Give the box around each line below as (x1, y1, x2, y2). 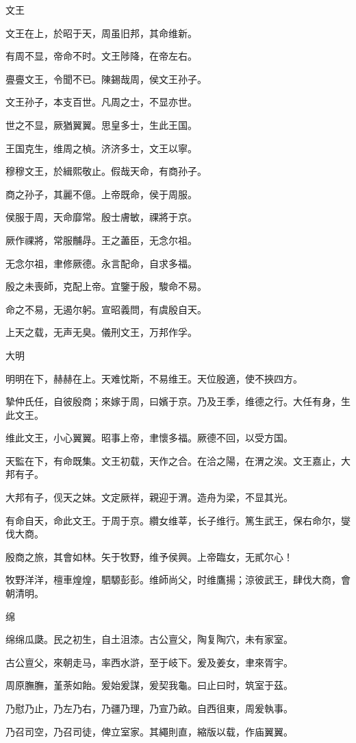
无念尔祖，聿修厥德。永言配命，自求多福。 (5, 256, 197, 270)
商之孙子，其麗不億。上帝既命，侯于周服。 (5, 186, 197, 201)
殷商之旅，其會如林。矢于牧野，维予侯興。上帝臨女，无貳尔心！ (5, 549, 293, 563)
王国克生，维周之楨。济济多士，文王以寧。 (5, 141, 197, 155)
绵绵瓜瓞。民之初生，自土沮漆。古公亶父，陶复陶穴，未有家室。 (5, 632, 293, 646)
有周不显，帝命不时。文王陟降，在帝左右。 (5, 49, 197, 63)
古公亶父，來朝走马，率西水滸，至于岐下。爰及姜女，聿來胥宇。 (5, 655, 293, 669)
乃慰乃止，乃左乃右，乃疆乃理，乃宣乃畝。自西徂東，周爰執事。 (5, 701, 293, 715)
